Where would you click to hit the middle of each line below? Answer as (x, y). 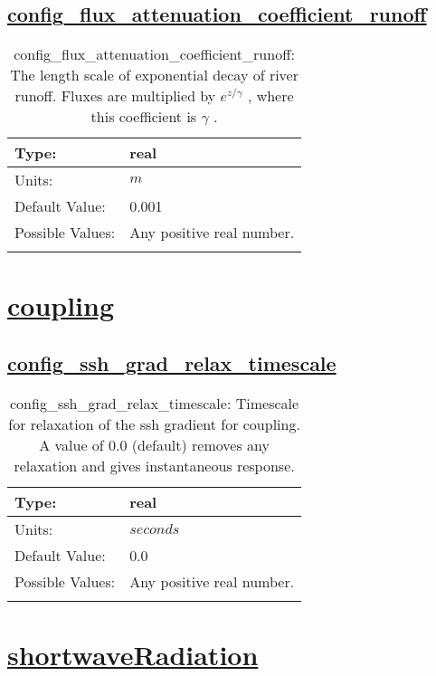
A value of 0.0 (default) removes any (154, 444)
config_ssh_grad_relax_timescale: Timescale (155, 403)
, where (270, 96)
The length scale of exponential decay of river (154, 75)
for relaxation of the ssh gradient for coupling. (154, 424)
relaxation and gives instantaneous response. (154, 465)
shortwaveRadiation (133, 654)
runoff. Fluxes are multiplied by (115, 96)
